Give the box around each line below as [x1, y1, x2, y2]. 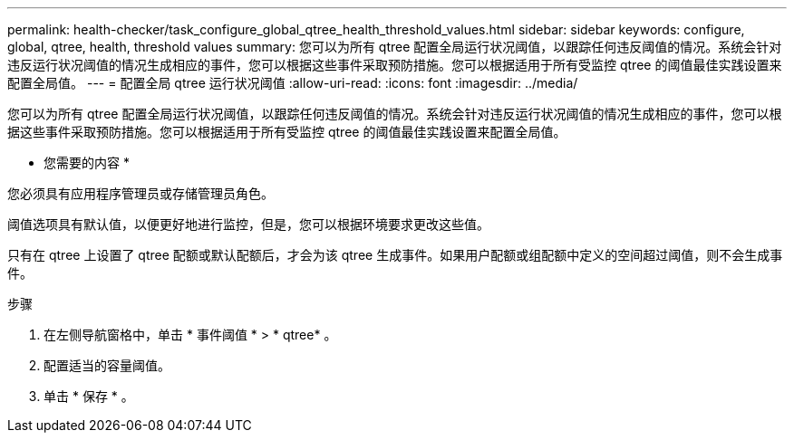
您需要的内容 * [44, 155, 130, 170]
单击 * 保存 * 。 [44, 388, 134, 404]
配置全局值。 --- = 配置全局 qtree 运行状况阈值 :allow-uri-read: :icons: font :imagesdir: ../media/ [7, 75, 578, 91]
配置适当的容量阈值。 [44, 358, 170, 373]
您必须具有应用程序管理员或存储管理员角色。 [7, 186, 274, 201]
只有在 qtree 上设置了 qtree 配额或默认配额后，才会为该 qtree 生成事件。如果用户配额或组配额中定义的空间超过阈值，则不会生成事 [7, 247, 783, 263]
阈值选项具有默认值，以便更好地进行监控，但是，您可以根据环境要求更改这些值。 [7, 216, 489, 232]
